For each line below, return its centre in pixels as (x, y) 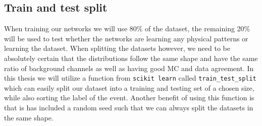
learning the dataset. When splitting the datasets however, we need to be (117, 48)
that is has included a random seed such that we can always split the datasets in (129, 108)
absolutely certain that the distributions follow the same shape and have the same (131, 58)
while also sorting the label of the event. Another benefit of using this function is (129, 98)
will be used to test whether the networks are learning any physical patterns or (126, 38)
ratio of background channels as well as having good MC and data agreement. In (129, 68)
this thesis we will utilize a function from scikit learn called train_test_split (130, 78)
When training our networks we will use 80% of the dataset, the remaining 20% (127, 28)
